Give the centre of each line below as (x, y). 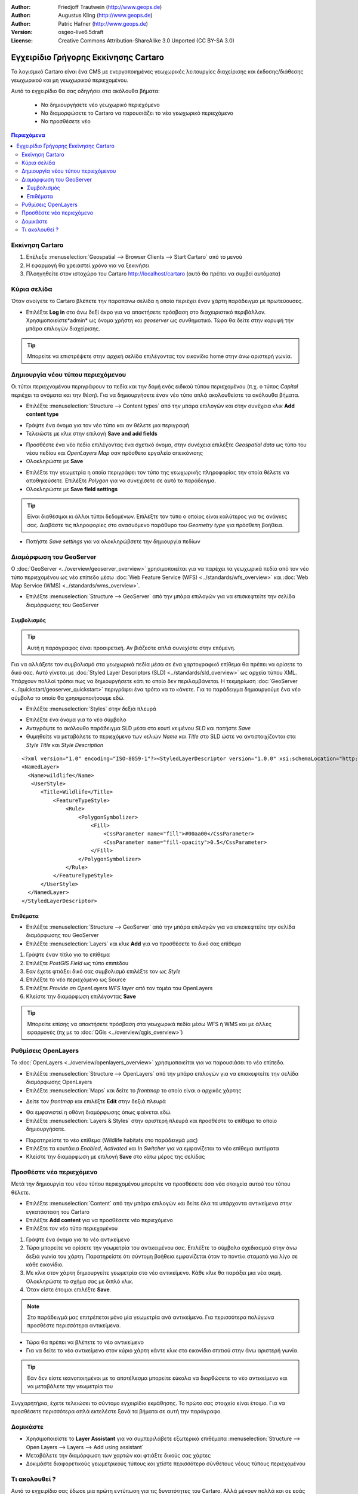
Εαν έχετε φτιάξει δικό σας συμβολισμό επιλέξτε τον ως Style (104, 971)
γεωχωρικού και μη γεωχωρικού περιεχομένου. (70, 80)
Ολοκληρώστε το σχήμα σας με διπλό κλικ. (80, 1281)
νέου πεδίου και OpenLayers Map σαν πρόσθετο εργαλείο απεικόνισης (114, 453)
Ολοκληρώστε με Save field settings (72, 489)
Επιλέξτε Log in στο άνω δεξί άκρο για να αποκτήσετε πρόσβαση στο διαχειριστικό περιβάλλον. (146, 312)
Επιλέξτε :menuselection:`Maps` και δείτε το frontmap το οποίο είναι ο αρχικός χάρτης (134, 1090)
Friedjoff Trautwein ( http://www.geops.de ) (110, 7)
